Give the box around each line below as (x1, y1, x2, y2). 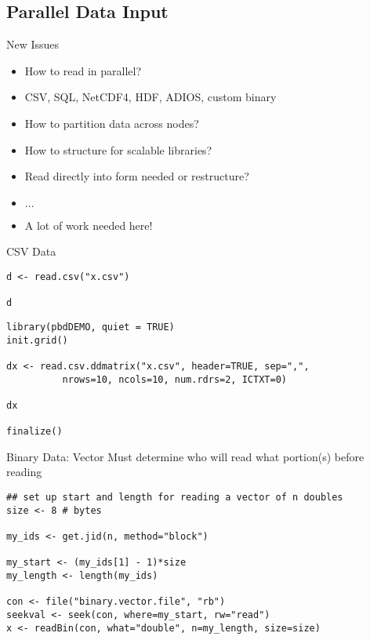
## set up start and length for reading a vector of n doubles (6, 492, 343, 504)
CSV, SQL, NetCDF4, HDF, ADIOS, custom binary (24, 89, 277, 105)
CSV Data (6, 243, 56, 260)
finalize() (6, 426, 63, 438)
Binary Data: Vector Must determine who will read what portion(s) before (6, 448, 365, 464)
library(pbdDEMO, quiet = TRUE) (6, 321, 175, 333)
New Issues (6, 36, 60, 53)
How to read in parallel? (24, 62, 142, 78)
